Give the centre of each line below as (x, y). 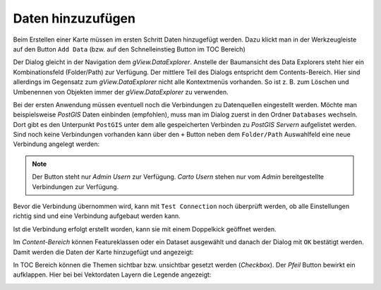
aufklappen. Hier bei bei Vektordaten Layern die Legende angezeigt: (112, 274)
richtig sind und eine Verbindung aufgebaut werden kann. (97, 216)
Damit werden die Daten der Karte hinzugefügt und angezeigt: (103, 252)
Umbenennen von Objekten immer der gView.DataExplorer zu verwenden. (121, 92)
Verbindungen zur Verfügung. (75, 186)
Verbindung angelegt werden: (56, 144)
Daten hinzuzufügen (74, 18)
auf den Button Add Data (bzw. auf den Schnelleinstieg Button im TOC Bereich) (129, 49)
